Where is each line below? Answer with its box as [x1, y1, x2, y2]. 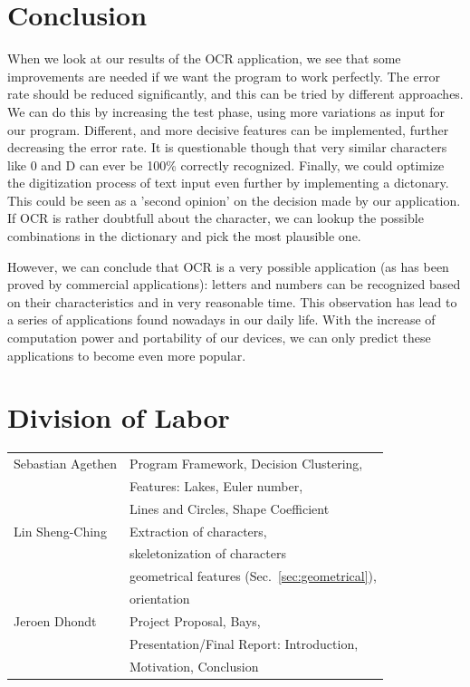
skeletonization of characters [129, 544, 286, 563]
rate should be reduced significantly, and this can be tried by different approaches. [7, 84, 464, 103]
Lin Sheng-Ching [14, 521, 107, 540]
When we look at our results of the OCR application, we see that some [7, 49, 401, 68]
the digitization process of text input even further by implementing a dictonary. [7, 173, 449, 192]
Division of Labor [7, 399, 230, 436]
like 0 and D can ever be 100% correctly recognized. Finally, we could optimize [7, 155, 445, 174]
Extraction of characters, [129, 521, 267, 540]
